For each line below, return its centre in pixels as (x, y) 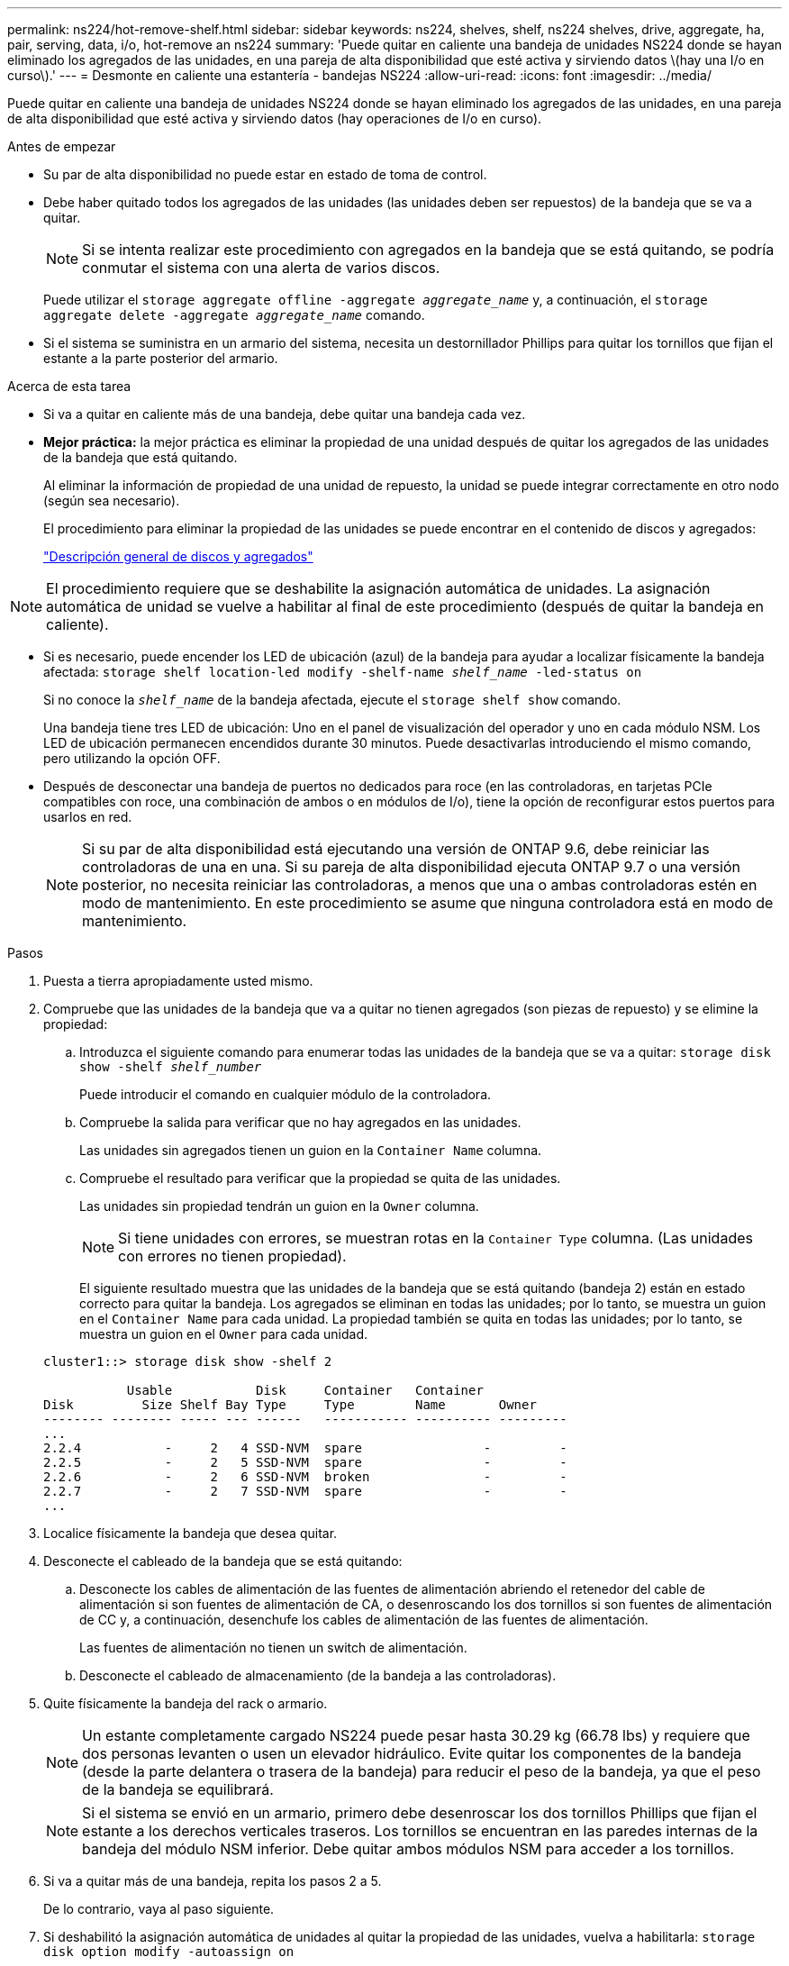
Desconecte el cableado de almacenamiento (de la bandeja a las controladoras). (318, 1675)
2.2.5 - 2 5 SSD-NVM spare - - (305, 1462)
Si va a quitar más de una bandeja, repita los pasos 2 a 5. (213, 1881)
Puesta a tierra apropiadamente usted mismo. (178, 981)
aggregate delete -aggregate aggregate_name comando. (234, 315)
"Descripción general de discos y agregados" (178, 556)
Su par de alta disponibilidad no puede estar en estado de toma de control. (265, 174)
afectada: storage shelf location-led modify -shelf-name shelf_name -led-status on (343, 672)
